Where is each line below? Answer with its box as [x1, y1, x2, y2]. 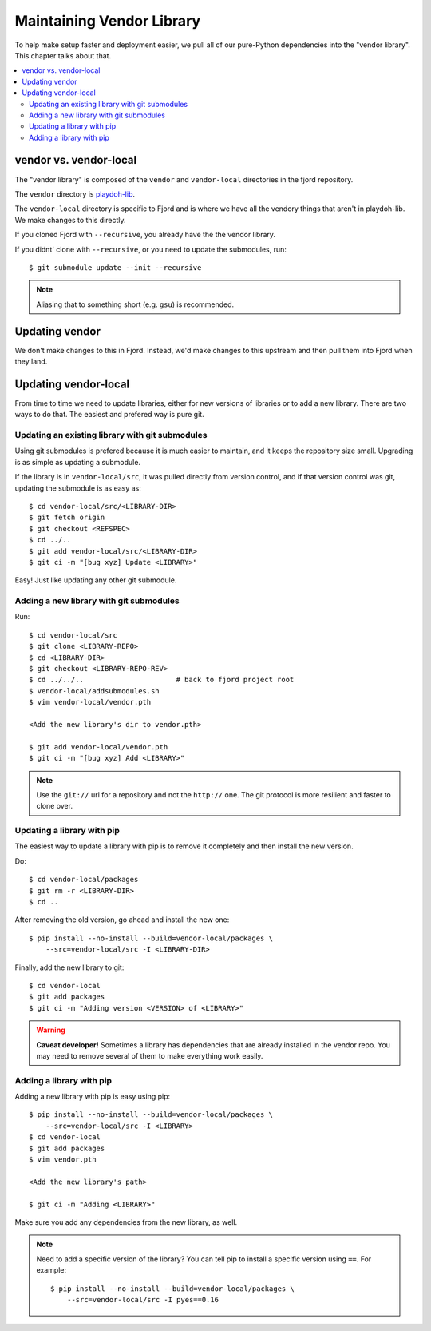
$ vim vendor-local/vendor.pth [29, 697, 152, 707]
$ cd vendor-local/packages [29, 875, 139, 884]
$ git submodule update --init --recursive [29, 263, 202, 272]
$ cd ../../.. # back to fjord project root [29, 675, 295, 685]
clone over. [36, 801, 73, 811]
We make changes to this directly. [14, 215, 127, 224]
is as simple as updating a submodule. [14, 457, 141, 467]
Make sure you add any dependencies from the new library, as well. [14, 1218, 238, 1226]
